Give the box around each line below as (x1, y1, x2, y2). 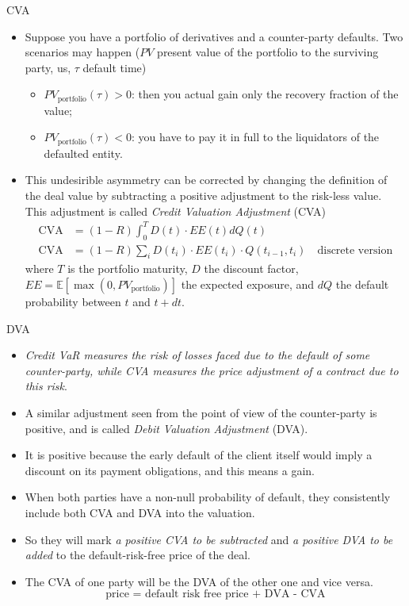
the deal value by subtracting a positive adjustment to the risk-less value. (25, 187, 382, 204)
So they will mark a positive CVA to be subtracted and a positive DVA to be (25, 531, 393, 547)
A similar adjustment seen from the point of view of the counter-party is (25, 404, 377, 420)
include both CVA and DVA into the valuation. (25, 504, 255, 520)
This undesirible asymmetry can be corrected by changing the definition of (25, 171, 388, 188)
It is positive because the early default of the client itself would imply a (25, 447, 373, 463)
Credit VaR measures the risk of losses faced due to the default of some (25, 347, 370, 363)
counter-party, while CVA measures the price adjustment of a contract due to (25, 362, 399, 378)
